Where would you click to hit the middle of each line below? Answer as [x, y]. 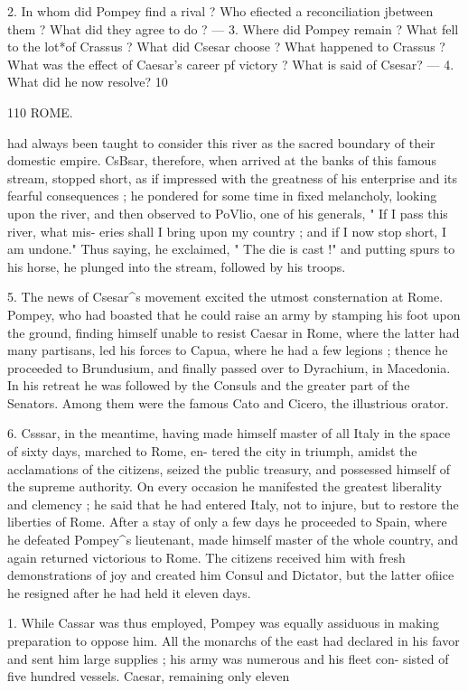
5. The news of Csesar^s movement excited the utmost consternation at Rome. [225, 297]
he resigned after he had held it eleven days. [129, 592]
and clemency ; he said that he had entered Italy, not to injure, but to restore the [233, 504]
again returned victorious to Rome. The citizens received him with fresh [206, 557]
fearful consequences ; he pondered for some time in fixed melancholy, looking [222, 196]
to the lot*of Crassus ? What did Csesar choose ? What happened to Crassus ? [226, 47]
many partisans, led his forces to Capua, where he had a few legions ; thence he [228, 350]
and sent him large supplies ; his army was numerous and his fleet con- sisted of [228, 658]
